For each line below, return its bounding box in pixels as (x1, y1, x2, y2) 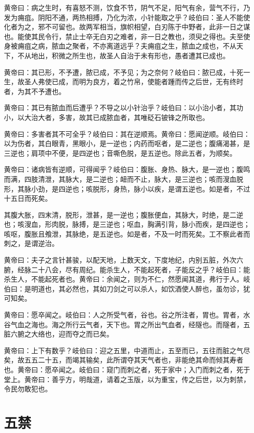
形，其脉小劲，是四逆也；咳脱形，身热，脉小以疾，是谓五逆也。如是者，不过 (4, 183, 250, 193)
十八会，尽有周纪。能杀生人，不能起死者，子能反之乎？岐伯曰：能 (38, 264, 250, 274)
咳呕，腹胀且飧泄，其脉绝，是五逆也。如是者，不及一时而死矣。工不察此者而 (4, 228, 250, 239)
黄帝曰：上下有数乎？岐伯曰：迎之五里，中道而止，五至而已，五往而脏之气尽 (4, 345, 250, 355)
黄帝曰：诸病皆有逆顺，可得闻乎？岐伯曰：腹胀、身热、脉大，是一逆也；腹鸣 (4, 164, 250, 174)
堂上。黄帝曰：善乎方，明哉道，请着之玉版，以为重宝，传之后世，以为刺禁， (4, 374, 250, 384)
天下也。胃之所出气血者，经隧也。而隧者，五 (106, 319, 250, 329)
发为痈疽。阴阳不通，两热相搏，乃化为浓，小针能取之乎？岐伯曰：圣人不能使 (4, 12, 250, 22)
